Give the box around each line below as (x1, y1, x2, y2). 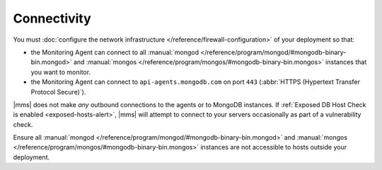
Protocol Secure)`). (30, 87, 86, 96)
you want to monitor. (30, 68, 91, 76)
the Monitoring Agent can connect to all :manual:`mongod (30, 48, 199, 56)
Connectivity (13, 11, 91, 26)
